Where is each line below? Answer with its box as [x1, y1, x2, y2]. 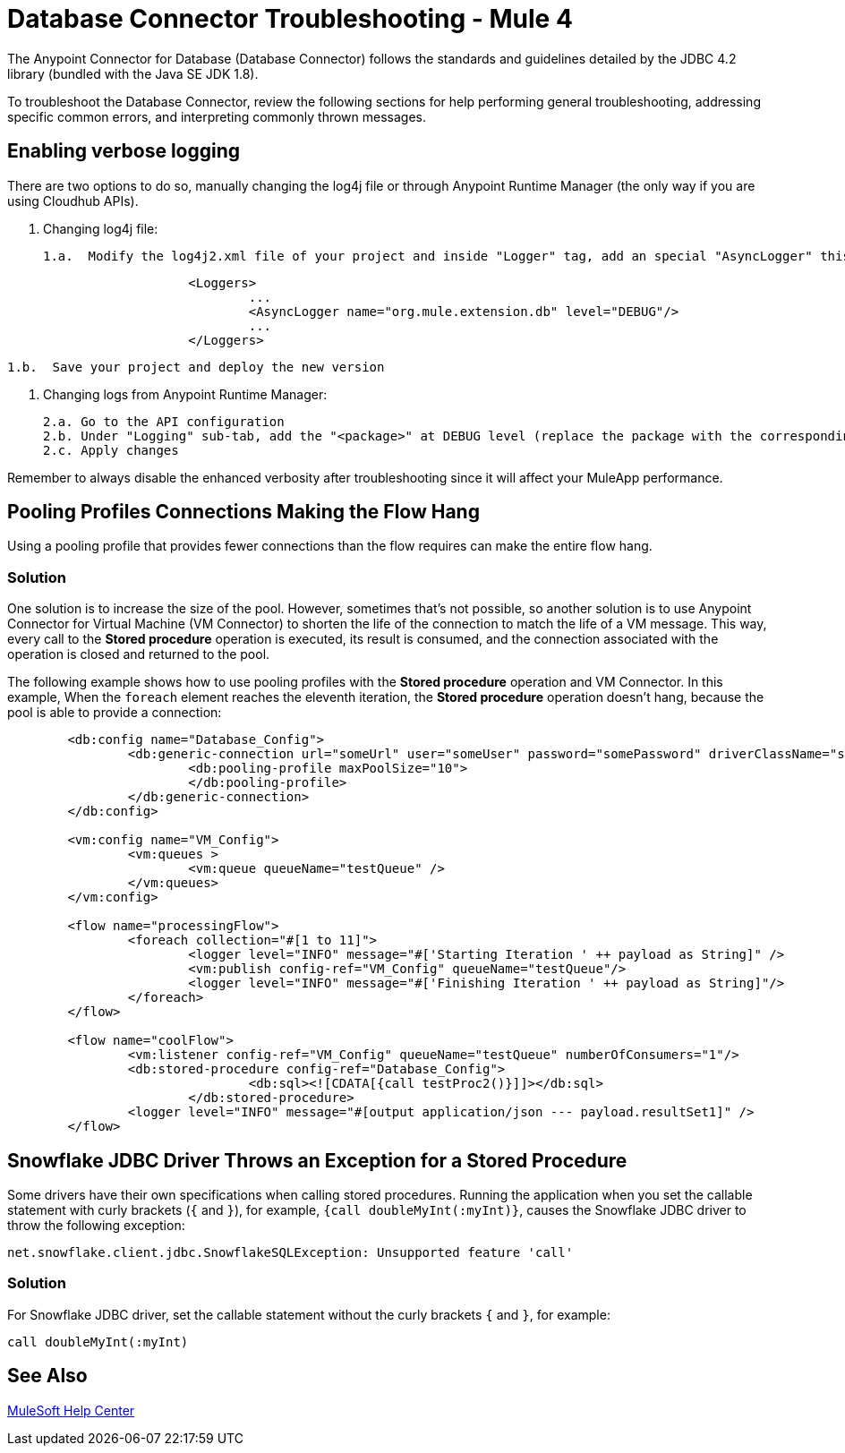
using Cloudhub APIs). [7, 192, 139, 209]
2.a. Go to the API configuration [43, 414, 285, 429]
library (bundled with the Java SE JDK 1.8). [7, 65, 259, 81]
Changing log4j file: [43, 220, 158, 236]
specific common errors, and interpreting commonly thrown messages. [7, 108, 426, 124]
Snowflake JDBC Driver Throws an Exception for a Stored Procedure [7, 1149, 627, 1172]
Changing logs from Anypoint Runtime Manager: [43, 386, 328, 402]
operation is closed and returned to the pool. [7, 646, 270, 662]
